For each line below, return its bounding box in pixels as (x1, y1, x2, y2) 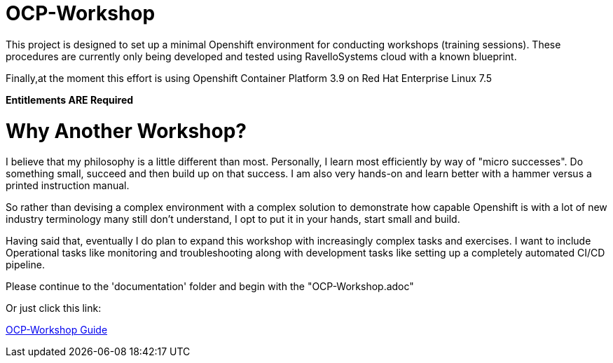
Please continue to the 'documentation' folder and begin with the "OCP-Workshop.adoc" (6, 280, 414, 293)
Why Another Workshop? (6, 118, 247, 143)
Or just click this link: (6, 302, 102, 315)
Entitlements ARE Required (6, 93, 134, 106)
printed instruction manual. (6, 179, 130, 192)
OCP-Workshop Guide (6, 324, 108, 336)
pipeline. (6, 259, 45, 271)
